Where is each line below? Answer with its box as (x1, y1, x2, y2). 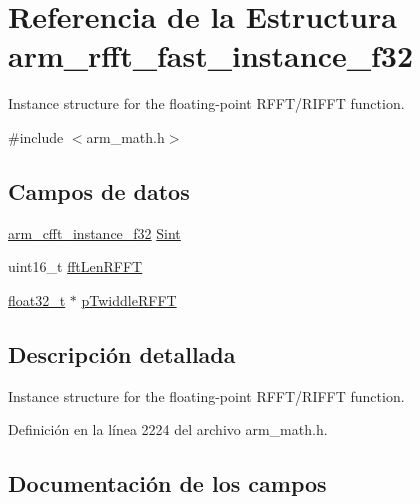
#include (8, 126, 64, 147)
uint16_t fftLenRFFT (8, 256, 143, 277)
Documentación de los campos (8, 468, 327, 499)
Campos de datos (8, 175, 190, 206)
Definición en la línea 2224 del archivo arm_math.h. (8, 419, 328, 440)
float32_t (8, 289, 66, 310)
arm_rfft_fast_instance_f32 (8, 35, 414, 76)
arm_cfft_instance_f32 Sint (8, 222, 181, 243)
